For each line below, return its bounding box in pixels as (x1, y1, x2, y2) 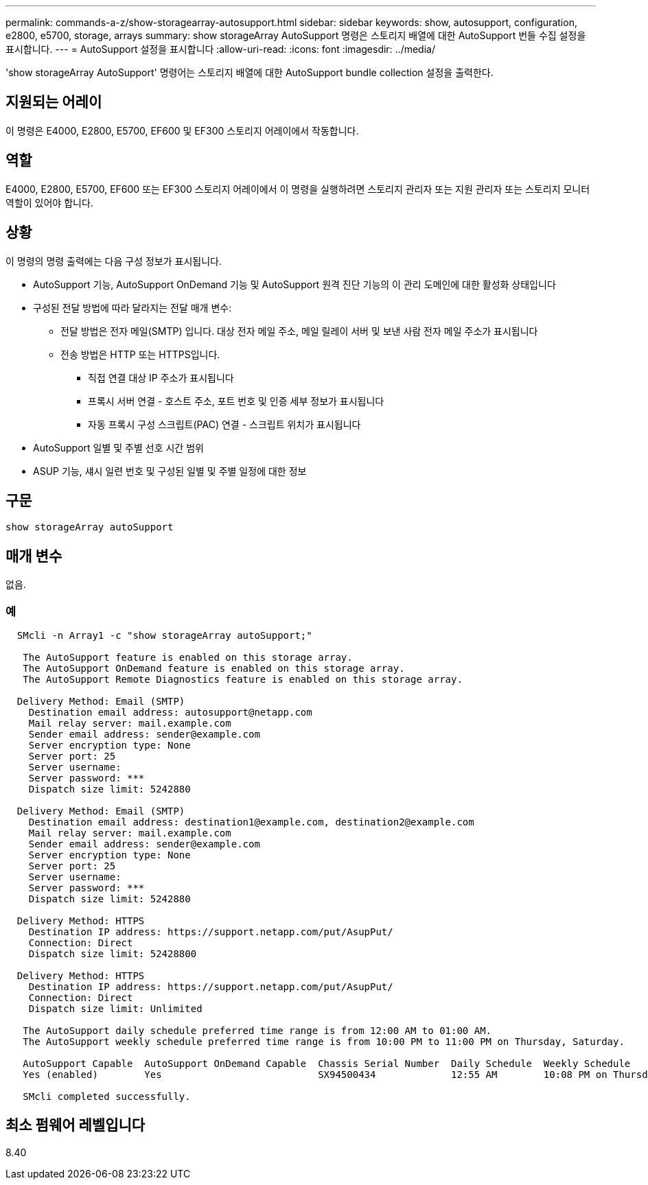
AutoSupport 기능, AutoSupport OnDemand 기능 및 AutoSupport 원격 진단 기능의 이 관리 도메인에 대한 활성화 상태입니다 (33, 278, 556, 290)
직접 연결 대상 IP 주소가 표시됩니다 (88, 371, 234, 384)
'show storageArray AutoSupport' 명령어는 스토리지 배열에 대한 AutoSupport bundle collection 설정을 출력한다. (5, 67, 494, 78)
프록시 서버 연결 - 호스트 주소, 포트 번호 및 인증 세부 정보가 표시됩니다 (88, 395, 384, 407)
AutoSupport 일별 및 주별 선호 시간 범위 (33, 441, 204, 454)
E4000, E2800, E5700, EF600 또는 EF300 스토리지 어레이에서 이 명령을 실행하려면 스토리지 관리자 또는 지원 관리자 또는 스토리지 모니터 (5, 183, 590, 195)
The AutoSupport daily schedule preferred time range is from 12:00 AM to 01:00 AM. (23, 1024, 492, 1036)
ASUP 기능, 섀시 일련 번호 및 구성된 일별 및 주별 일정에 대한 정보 (33, 465, 307, 477)
